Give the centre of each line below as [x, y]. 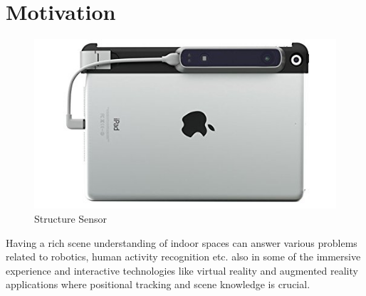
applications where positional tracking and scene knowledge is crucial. [158, 284]
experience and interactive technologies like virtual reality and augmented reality [182, 270]
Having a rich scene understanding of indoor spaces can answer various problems [182, 242]
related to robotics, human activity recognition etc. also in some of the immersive [183, 257]
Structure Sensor [71, 218]
